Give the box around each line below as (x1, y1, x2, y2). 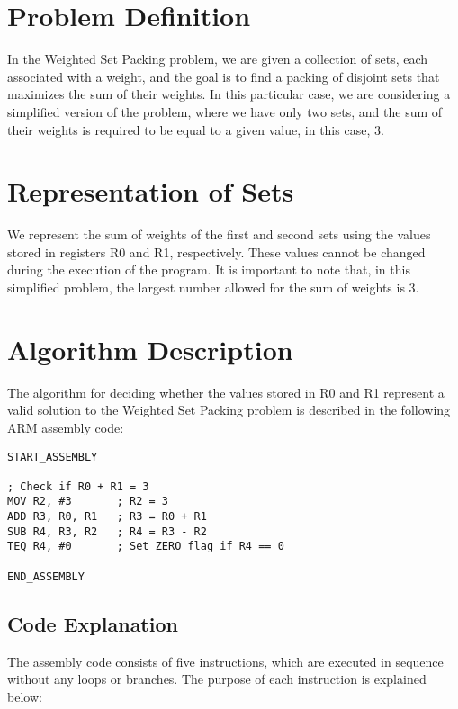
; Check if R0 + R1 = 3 (7, 480, 149, 493)
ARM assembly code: (7, 417, 124, 436)
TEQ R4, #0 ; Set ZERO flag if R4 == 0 (7, 540, 284, 553)
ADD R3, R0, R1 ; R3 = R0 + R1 (7, 510, 207, 524)
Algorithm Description (7, 330, 293, 367)
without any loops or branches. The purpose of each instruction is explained (7, 669, 427, 688)
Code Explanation (7, 609, 178, 637)
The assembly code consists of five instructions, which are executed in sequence (7, 651, 444, 670)
